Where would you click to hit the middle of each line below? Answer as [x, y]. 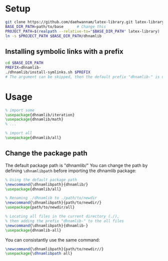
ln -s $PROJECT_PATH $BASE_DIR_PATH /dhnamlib [53, 36]
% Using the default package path [41, 180]
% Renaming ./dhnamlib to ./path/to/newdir [51, 198]
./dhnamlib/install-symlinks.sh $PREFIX [48, 72]
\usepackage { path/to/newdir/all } [40, 208]
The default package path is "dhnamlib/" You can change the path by [76, 165]
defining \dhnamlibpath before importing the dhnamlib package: [71, 171]
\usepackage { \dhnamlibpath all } [39, 254]
